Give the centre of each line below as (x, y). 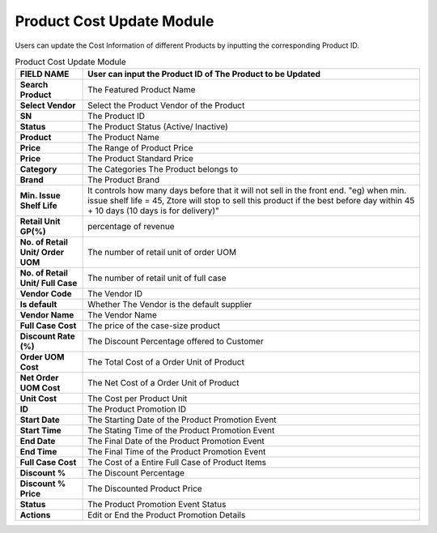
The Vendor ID (115, 294)
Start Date (40, 420)
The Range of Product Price (140, 148)
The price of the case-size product (154, 326)
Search (34, 85)
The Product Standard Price (141, 159)
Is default (38, 305)
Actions (35, 515)
